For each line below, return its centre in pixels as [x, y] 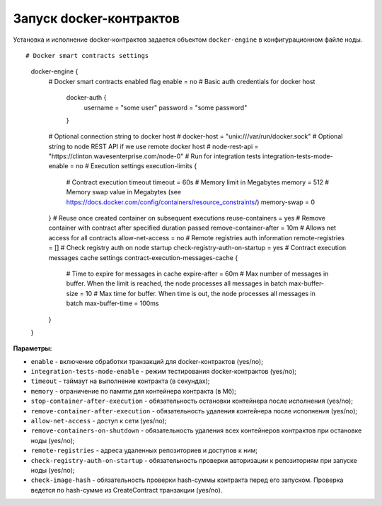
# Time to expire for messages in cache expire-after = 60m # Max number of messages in [197, 273]
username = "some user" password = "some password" [166, 107]
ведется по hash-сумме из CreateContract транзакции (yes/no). [127, 490]
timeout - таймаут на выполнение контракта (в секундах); [120, 381]
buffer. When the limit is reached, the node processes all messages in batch [177, 283]
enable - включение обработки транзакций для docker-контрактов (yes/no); [147, 361]
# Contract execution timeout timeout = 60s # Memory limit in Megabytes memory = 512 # [197, 182]
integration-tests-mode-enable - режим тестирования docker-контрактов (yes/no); [164, 372]
